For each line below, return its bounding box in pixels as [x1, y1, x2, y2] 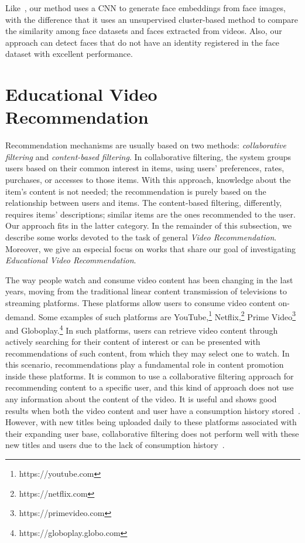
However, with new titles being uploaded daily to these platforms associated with [5, 416, 297, 428]
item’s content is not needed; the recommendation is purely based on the [5, 185, 266, 197]
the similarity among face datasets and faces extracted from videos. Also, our [5, 25, 282, 37]
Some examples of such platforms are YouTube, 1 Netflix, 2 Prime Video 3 [38, 308, 296, 323]
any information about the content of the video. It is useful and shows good [5, 393, 277, 405]
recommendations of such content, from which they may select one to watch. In [5, 347, 290, 359]
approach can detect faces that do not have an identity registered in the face [5, 36, 280, 48]
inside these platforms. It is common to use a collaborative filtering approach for [5, 369, 294, 382]
